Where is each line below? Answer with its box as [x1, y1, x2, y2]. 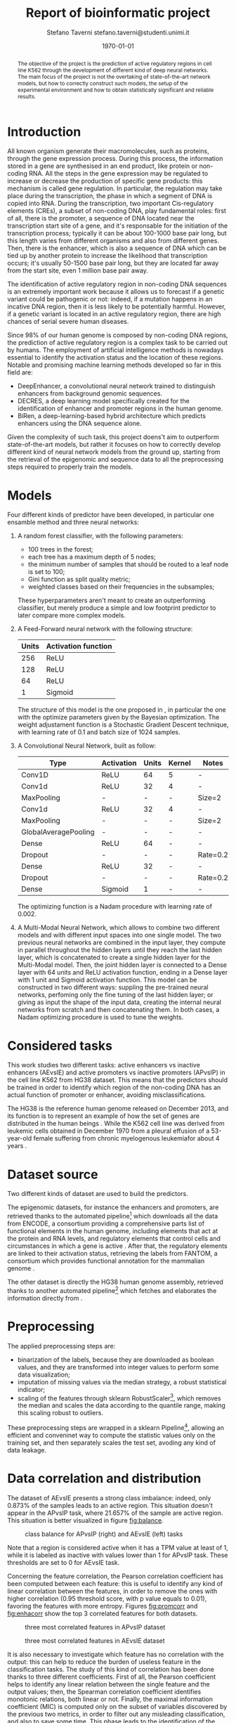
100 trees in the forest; [27, 545, 93, 554]
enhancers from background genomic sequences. [17, 389, 163, 398]
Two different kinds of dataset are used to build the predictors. [7, 1190, 188, 1198]
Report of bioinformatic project [25, 5, 211, 21]
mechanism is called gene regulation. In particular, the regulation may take [7, 184, 223, 193]
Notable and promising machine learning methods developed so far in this [7, 360, 221, 370]
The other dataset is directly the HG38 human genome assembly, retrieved [7, 1277, 223, 1286]
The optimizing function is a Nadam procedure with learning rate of [17, 902, 213, 911]
